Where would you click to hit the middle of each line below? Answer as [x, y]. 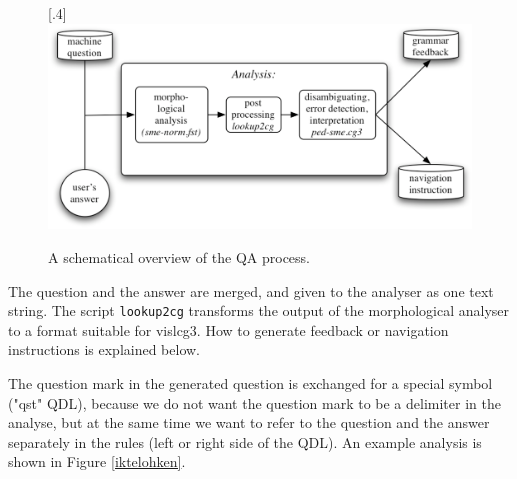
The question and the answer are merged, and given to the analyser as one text [251, 290]
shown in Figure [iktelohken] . [97, 461]
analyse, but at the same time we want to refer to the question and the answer [249, 422]
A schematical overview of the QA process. [179, 256]
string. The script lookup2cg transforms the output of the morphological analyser [259, 310]
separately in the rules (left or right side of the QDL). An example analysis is [245, 441]
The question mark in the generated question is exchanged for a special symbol [250, 383]
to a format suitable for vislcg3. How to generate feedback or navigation [228, 329]
